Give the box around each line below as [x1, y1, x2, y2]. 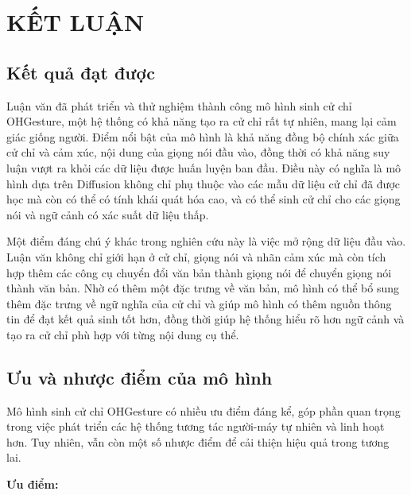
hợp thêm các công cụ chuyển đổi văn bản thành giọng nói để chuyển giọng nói [6, 264, 392, 280]
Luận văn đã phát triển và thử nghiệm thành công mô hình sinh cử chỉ [6, 97, 352, 114]
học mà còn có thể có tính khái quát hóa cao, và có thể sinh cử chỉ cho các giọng [6, 191, 401, 207]
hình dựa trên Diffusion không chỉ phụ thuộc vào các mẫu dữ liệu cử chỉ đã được [6, 175, 401, 191]
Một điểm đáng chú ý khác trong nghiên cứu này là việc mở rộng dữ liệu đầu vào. [6, 233, 406, 249]
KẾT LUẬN [6, 6, 145, 38]
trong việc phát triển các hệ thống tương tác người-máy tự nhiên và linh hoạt [6, 418, 385, 435]
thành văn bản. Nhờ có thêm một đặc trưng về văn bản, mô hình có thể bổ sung [6, 280, 400, 296]
